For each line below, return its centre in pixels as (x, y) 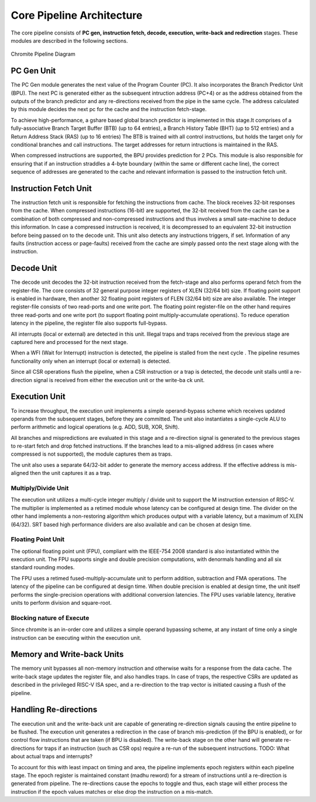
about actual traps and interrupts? (52, 756)
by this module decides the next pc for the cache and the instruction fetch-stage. (109, 109)
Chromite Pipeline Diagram (43, 54)
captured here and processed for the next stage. (69, 342)
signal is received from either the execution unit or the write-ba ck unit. (119, 380)
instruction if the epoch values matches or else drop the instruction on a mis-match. (112, 791)
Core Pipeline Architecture (77, 15)
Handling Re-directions (54, 710)
